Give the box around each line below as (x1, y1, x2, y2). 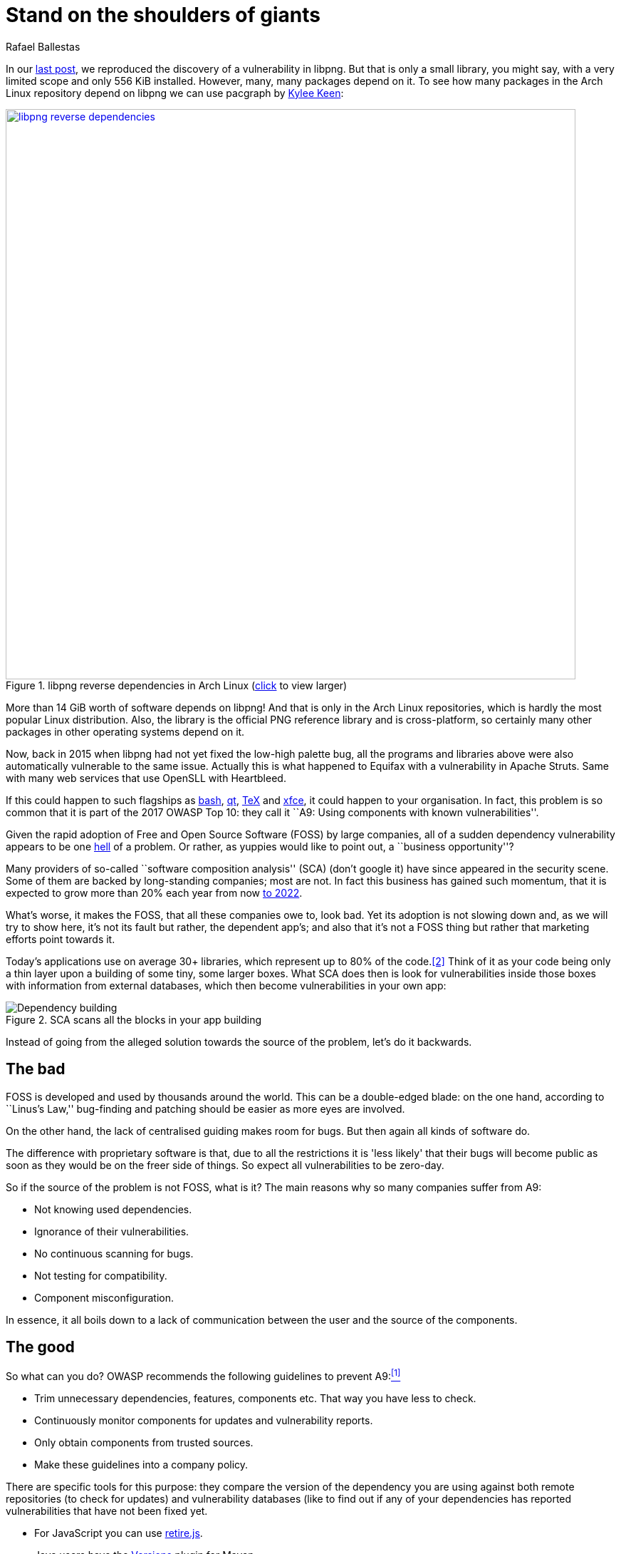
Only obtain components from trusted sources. (34, 1436, 254, 1449)
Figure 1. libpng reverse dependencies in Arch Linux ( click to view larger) (6, 679, 348, 691)
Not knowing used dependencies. (34, 1203, 192, 1215)
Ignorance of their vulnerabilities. (34, 1225, 189, 1237)
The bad (6, 1060, 66, 1079)
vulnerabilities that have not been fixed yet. (6, 1505, 208, 1518)
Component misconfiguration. (34, 1291, 174, 1304)
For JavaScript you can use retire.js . (34, 1527, 203, 1540)
